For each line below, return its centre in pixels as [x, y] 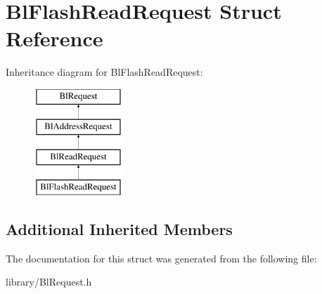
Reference [54, 38]
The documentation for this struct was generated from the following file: [161, 258]
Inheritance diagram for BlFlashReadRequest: [104, 72]
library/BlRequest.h [49, 282]
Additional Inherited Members [119, 229]
